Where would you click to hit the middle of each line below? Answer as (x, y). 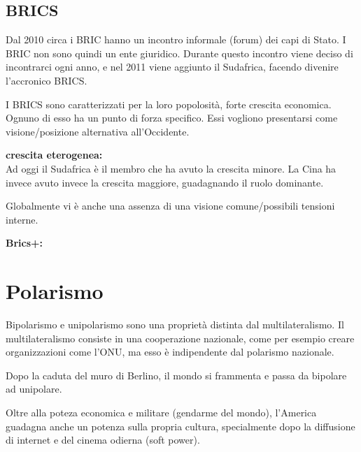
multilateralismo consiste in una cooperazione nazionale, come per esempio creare (180, 338)
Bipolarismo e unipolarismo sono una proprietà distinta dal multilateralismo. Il (175, 325)
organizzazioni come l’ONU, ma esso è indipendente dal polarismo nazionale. (170, 352)
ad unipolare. (34, 389)
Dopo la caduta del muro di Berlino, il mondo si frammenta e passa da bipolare (176, 375)
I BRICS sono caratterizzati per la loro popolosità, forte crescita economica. (169, 104)
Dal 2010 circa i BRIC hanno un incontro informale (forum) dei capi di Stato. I (176, 39)
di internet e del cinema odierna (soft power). (103, 440)
